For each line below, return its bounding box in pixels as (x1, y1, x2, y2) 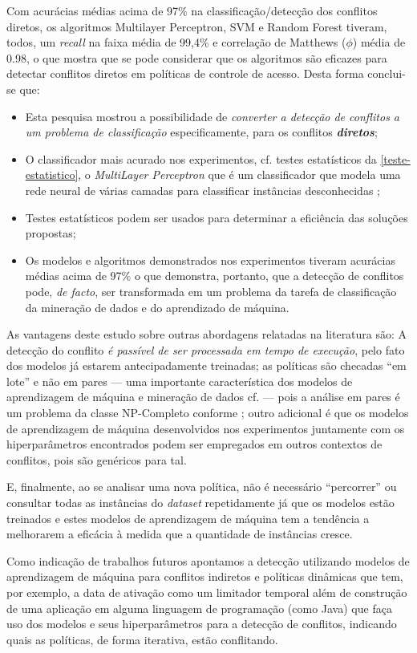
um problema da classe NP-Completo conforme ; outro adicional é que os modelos (6, 404, 409, 421)
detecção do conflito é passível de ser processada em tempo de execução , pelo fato (6, 341, 405, 358)
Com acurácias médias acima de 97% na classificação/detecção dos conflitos (6, 2, 378, 18)
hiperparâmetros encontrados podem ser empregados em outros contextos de (6, 436, 383, 452)
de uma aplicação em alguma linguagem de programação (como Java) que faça (6, 599, 392, 616)
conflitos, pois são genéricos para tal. (6, 451, 187, 468)
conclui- (367, 65, 406, 82)
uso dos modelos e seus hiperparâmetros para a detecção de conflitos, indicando (6, 615, 397, 632)
